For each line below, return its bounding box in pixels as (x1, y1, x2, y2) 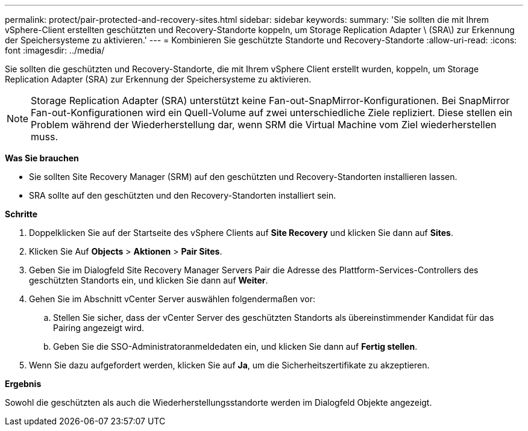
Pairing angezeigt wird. (53, 323, 145, 333)
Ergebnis (5, 379, 42, 389)
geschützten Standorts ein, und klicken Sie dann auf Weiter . (29, 275, 268, 285)
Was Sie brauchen (5, 153, 79, 163)
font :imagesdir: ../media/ (5, 45, 105, 55)
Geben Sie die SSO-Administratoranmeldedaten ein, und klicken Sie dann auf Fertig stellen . (53, 341, 418, 352)
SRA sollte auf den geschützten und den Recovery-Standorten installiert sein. (29, 190, 336, 200)
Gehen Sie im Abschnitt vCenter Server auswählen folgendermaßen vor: (29, 294, 316, 304)
